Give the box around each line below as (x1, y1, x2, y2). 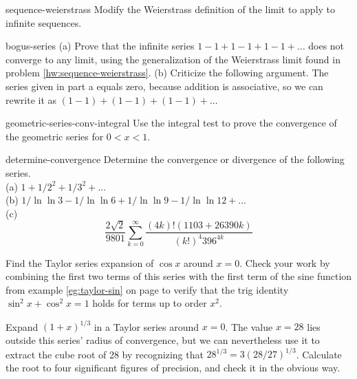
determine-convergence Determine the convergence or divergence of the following (6, 152, 345, 166)
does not (308, 39, 345, 53)
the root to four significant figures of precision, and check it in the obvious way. (6, 360, 340, 374)
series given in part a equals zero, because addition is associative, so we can (6, 78, 323, 93)
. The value (225, 319, 273, 334)
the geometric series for (6, 129, 104, 143)
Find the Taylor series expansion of (6, 255, 154, 270)
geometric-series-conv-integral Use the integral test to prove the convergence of (6, 116, 337, 130)
